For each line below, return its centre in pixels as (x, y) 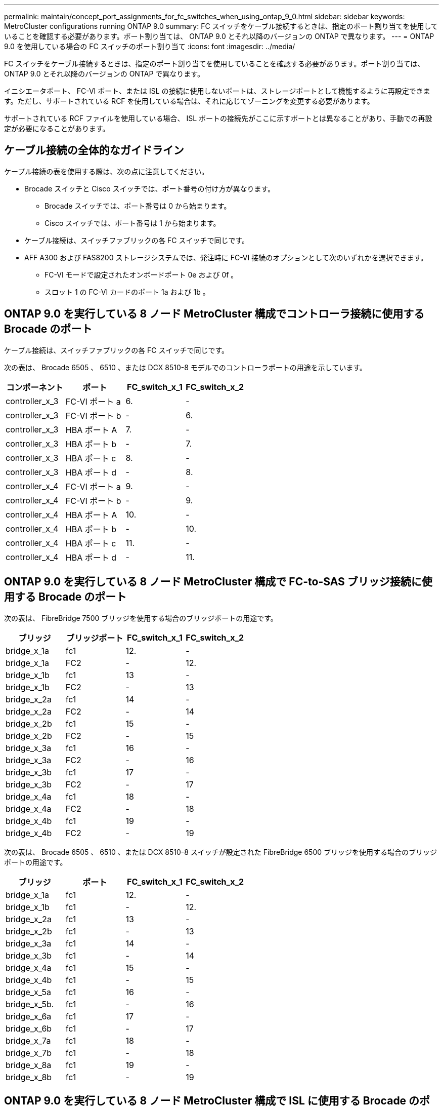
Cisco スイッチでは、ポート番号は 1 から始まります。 (132, 223)
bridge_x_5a (28, 992)
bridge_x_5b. (30, 1004)
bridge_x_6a (29, 1016)
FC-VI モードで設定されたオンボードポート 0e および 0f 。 (141, 274)
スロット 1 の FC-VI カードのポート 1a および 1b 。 (127, 292)
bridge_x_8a (29, 1065)
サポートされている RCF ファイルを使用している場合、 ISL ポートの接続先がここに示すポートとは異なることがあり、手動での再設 (218, 118)
